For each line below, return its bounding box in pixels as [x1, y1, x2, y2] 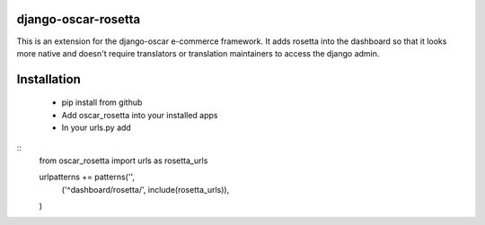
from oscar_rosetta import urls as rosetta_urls [39, 155, 208, 166]
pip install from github [61, 97, 143, 108]
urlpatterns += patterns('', [39, 171, 135, 183]
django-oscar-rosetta [16, 12, 141, 27]
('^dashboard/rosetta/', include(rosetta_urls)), [61, 184, 230, 195]
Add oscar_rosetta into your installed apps [61, 109, 218, 120]
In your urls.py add [61, 122, 132, 134]
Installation [16, 72, 81, 87]
